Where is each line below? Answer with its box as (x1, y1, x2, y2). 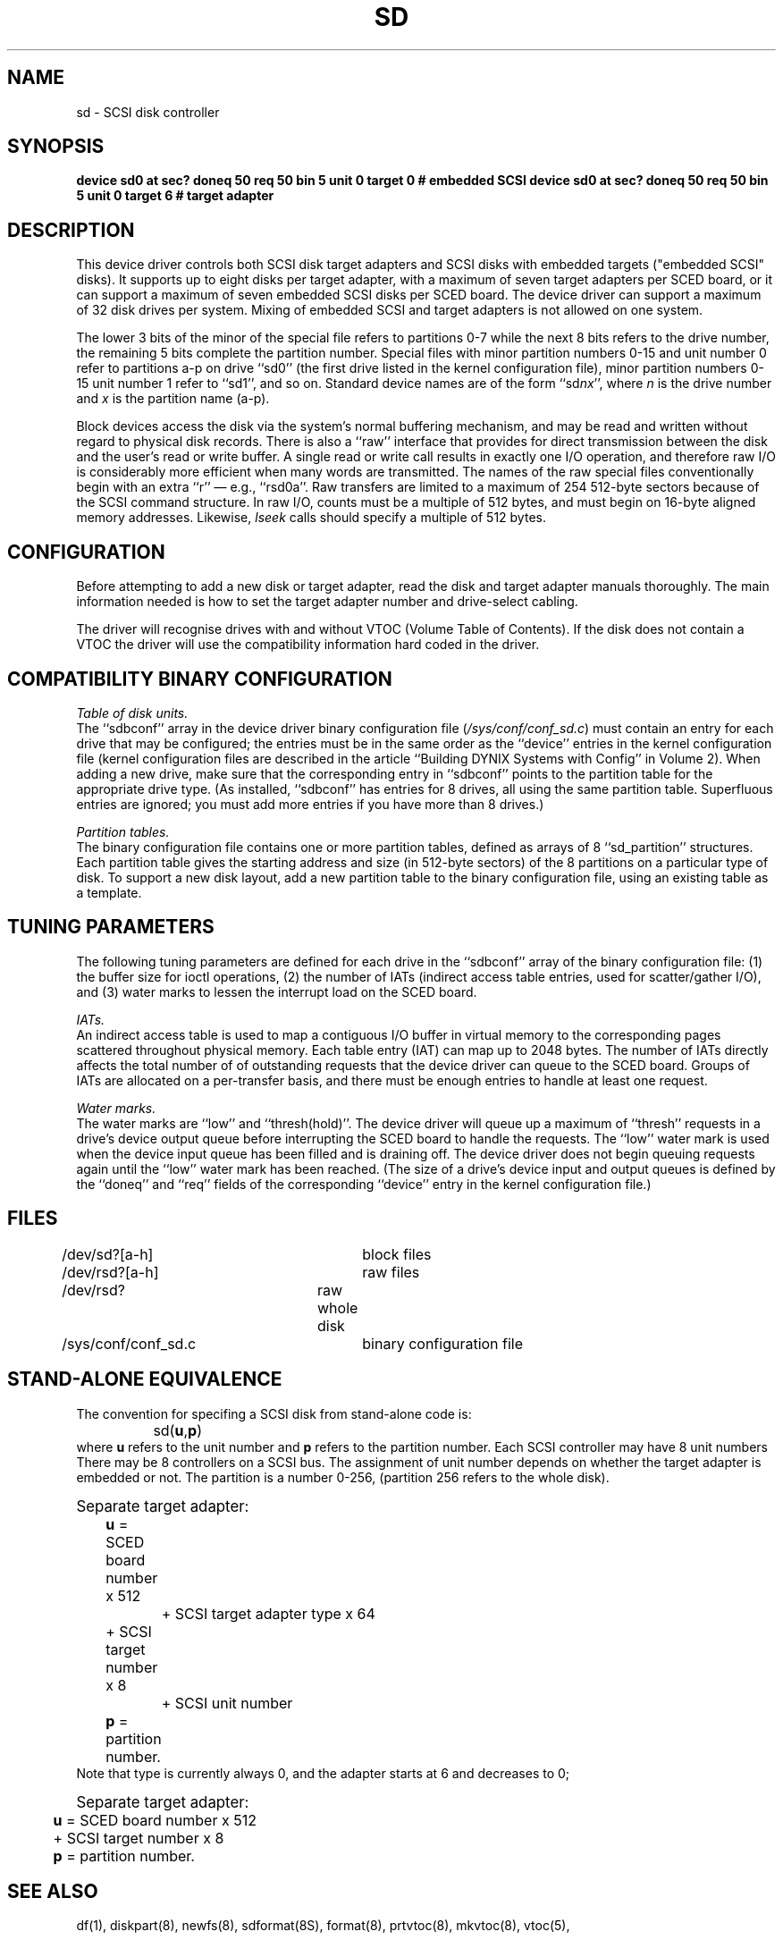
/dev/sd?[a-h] (62, 1244, 154, 1263)
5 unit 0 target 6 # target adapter (76, 188, 274, 204)
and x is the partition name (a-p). (76, 391, 270, 407)
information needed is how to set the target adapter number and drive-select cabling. (76, 594, 578, 610)
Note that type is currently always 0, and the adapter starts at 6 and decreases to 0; (76, 1765, 570, 1781)
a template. (76, 884, 142, 900)
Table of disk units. (76, 704, 189, 721)
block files (362, 1244, 432, 1263)
